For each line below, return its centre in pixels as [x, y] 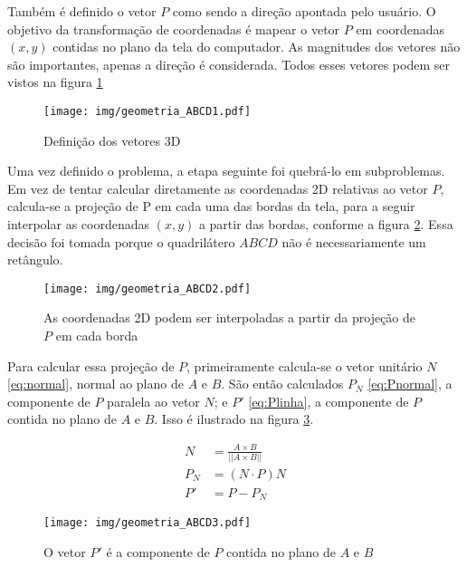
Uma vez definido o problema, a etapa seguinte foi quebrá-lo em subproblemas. [226, 171]
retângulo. [35, 259]
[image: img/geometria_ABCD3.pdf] [148, 523]
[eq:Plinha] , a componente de [329, 401]
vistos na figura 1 [55, 82]
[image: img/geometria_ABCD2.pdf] [148, 288]
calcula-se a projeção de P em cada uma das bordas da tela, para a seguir [211, 206]
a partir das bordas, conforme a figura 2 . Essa [326, 224]
